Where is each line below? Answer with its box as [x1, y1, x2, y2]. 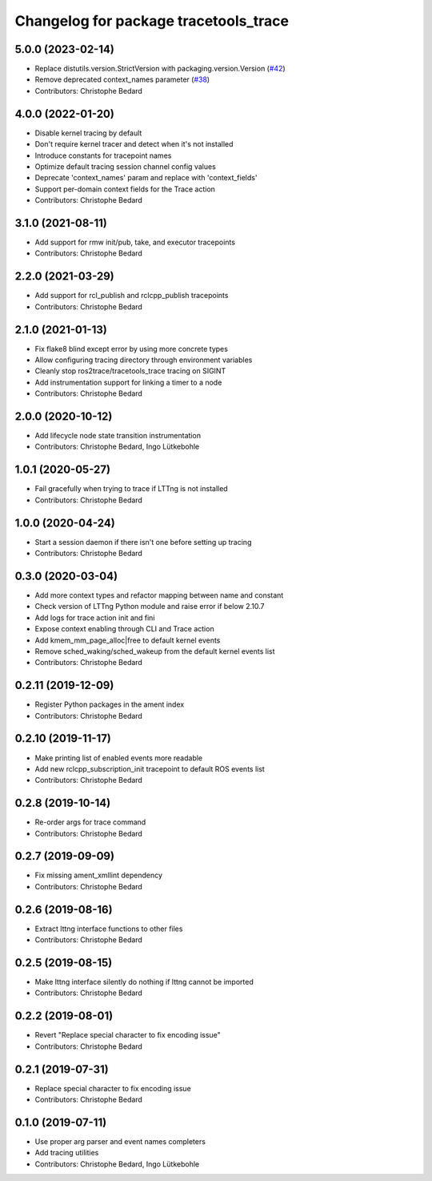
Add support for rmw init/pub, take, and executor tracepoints [34, 237, 236, 247]
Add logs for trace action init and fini [34, 613, 155, 623]
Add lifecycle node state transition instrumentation [34, 431, 202, 441]
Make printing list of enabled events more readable [34, 753, 203, 763]
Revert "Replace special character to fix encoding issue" [34, 1030, 222, 1040]
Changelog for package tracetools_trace [14, 12, 290, 30]
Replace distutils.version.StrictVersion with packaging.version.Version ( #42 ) [34, 64, 286, 74]
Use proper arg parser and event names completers [34, 1136, 206, 1146]
